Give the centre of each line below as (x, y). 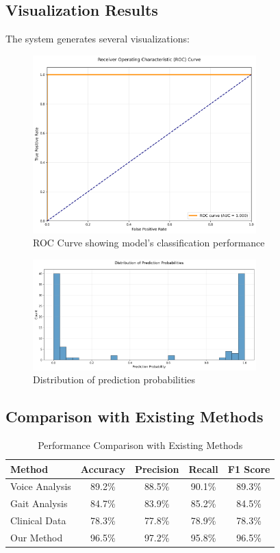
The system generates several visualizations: (98, 39)
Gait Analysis (39, 503)
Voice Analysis (41, 486)
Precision (157, 468)
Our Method (37, 538)
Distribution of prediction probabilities (114, 380)
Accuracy (103, 468)
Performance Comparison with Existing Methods (140, 445)
